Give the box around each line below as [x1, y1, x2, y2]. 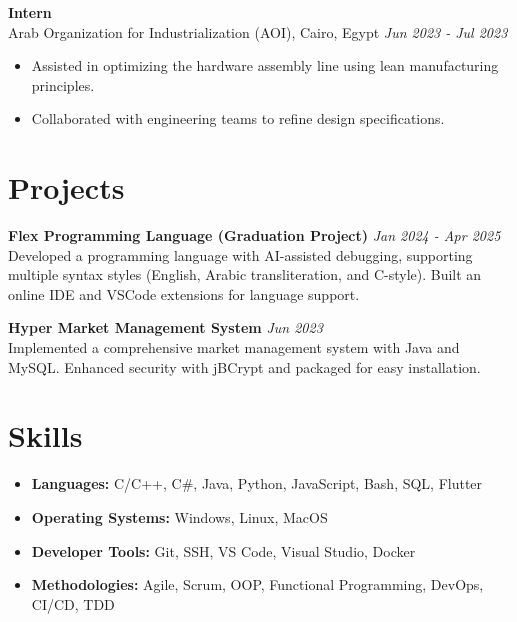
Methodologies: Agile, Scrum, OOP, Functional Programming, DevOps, [31, 574, 484, 595]
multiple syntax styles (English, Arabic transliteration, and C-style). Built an [8, 264, 482, 285]
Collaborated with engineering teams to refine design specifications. [31, 108, 445, 129]
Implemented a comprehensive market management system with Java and [8, 337, 460, 358]
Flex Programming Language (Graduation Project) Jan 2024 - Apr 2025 [8, 225, 501, 246]
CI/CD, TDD [31, 593, 115, 614]
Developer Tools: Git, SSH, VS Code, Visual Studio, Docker [31, 540, 416, 561]
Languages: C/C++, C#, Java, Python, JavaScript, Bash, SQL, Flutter [31, 473, 483, 494]
